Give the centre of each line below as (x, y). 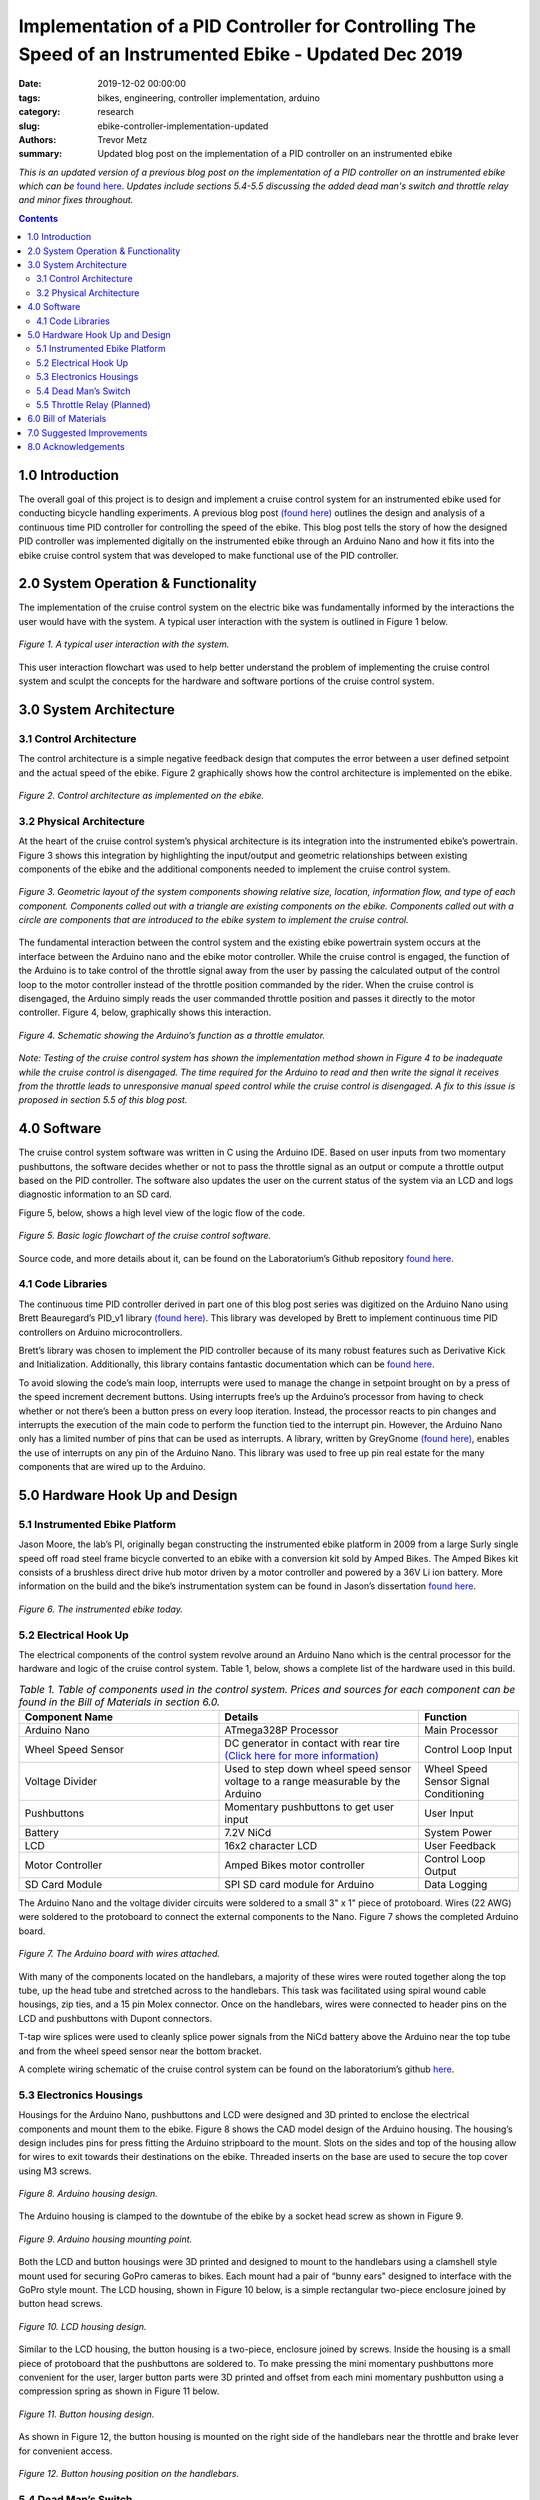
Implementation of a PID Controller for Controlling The (247, 26)
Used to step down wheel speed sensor (318, 1769)
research (116, 112)
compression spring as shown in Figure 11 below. (119, 2391)
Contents (38, 218)
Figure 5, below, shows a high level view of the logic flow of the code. (161, 1212)
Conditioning (454, 1794)
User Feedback (460, 1846)
